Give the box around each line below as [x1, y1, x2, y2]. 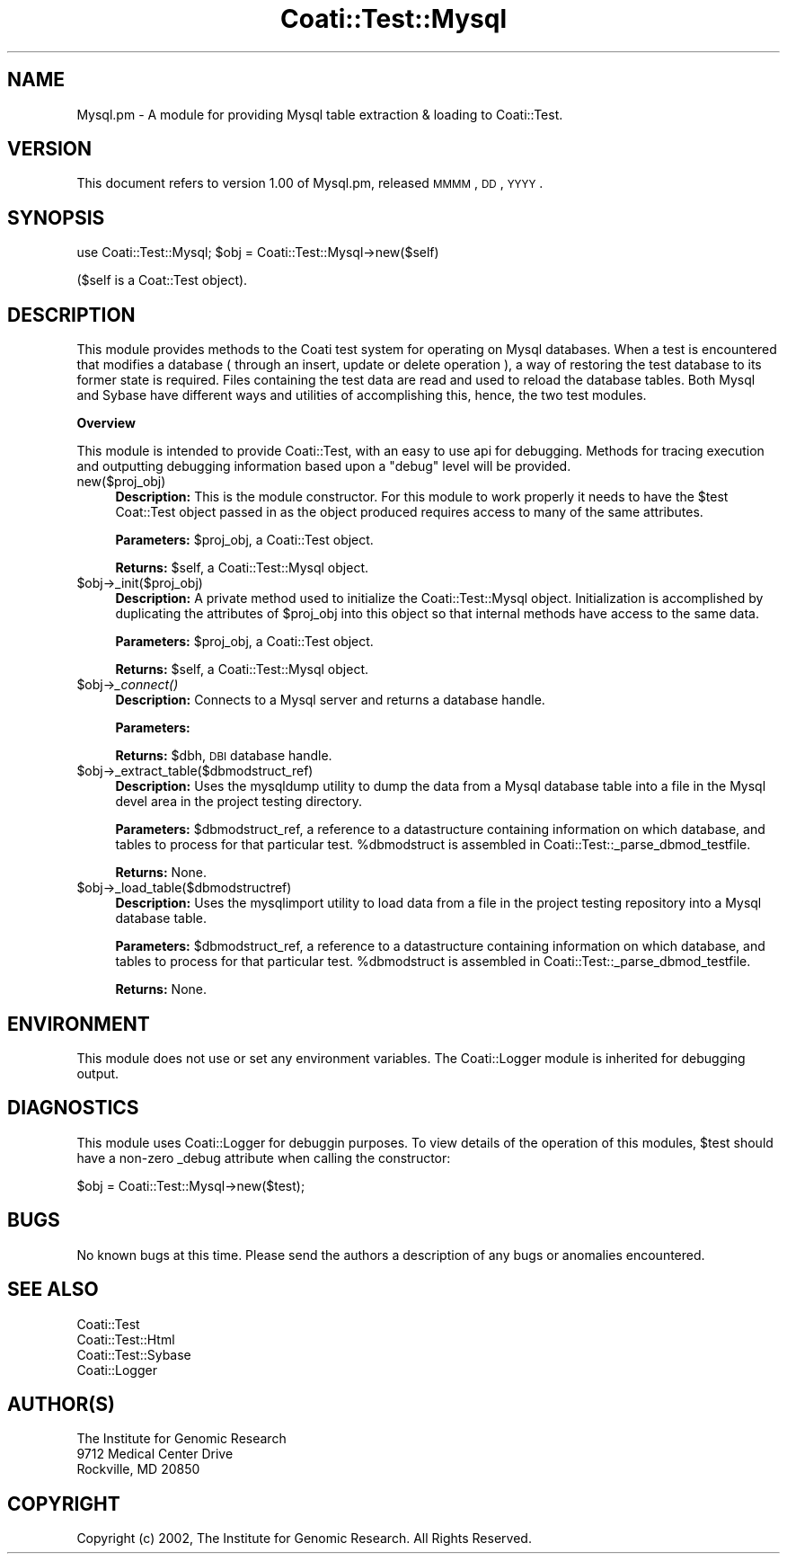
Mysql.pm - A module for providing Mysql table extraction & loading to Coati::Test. [76, 106, 563, 122]
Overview [76, 415, 136, 431]
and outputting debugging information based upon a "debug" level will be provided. [76, 458, 571, 475]
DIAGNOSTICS [7, 1096, 139, 1120]
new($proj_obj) [76, 474, 166, 490]
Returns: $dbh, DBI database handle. [115, 748, 332, 764]
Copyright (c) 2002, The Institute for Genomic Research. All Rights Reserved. [76, 1530, 532, 1547]
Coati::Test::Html [76, 1331, 175, 1347]
